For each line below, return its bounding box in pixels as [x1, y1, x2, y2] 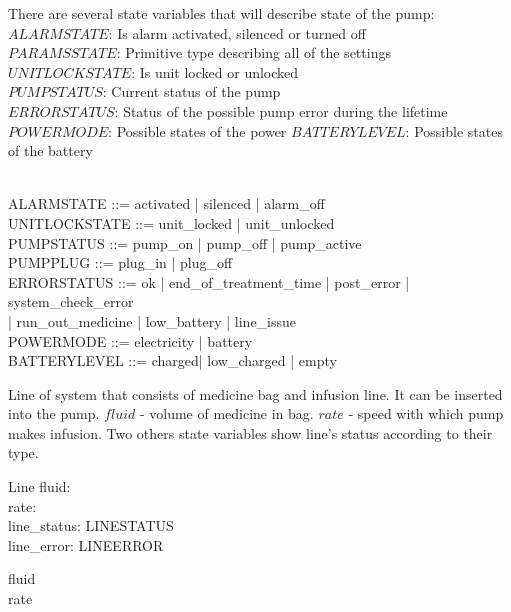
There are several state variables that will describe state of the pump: [8, 3, 435, 23]
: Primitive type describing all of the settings [116, 42, 391, 63]
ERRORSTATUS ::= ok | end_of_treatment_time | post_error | [8, 271, 410, 292]
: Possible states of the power [108, 120, 287, 141]
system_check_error [8, 291, 134, 312]
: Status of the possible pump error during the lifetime [114, 100, 448, 121]
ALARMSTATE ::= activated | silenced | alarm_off [8, 193, 325, 214]
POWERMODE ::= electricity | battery [8, 330, 253, 351]
